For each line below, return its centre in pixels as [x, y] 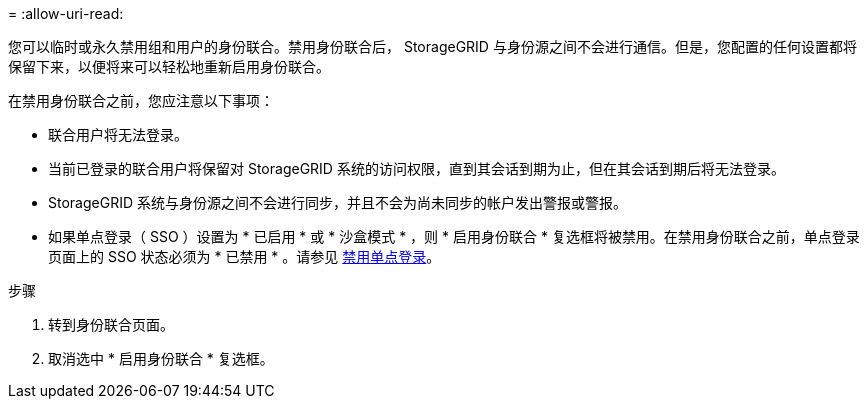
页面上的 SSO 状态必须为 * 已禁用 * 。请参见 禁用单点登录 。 [244, 256]
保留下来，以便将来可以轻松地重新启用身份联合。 [169, 66]
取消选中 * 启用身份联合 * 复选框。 [161, 358]
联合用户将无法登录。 [118, 134]
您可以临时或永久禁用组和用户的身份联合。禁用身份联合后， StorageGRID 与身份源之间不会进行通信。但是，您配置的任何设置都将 [432, 46]
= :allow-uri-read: [66, 13]
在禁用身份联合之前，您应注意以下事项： [141, 100]
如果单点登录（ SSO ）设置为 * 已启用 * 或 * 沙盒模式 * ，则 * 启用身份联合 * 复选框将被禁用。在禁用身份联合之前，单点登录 [454, 236]
